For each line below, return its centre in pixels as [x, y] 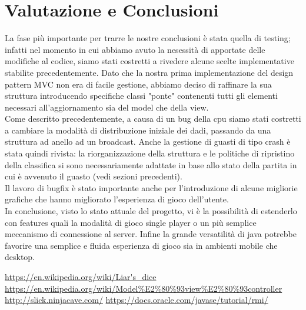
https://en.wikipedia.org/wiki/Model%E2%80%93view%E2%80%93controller [144, 288]
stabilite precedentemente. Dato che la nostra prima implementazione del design [149, 72]
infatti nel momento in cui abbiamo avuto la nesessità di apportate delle [135, 49]
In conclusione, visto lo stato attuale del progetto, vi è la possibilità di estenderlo [151, 211]
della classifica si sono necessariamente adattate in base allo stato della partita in [151, 164]
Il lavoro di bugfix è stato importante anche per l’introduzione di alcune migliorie [151, 187]
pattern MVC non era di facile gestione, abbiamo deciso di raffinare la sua [138, 84]
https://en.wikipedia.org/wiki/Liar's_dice [81, 276]
